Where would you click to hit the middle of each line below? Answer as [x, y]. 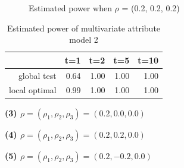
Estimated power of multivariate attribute [84, 28]
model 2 [84, 39]
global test [37, 75]
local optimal [33, 90]
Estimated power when [70, 8]
